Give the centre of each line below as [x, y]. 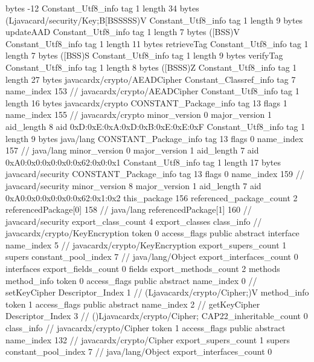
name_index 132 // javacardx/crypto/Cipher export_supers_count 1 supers [148, 339]
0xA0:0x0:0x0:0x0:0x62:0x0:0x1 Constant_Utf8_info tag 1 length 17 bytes [143, 162]
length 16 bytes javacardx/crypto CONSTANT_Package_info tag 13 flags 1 [146, 102]
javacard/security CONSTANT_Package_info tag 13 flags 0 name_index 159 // [155, 174]
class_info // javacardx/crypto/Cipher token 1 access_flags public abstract [146, 328]
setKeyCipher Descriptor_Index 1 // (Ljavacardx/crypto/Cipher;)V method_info [157, 292]
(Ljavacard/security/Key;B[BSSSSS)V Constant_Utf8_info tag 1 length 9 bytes [154, 20]
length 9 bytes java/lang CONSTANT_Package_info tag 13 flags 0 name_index [155, 138]
